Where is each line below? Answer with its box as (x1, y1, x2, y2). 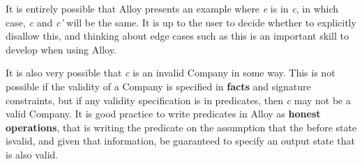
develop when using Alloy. (6, 42, 116, 56)
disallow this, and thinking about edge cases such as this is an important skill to (6, 28, 349, 43)
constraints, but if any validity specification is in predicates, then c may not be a (6, 92, 351, 107)
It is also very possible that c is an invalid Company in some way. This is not (6, 65, 335, 80)
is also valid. (6, 147, 59, 161)
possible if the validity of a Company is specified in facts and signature (6, 79, 311, 93)
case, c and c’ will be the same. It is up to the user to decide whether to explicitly (6, 15, 356, 29)
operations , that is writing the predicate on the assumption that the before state (6, 120, 357, 134)
